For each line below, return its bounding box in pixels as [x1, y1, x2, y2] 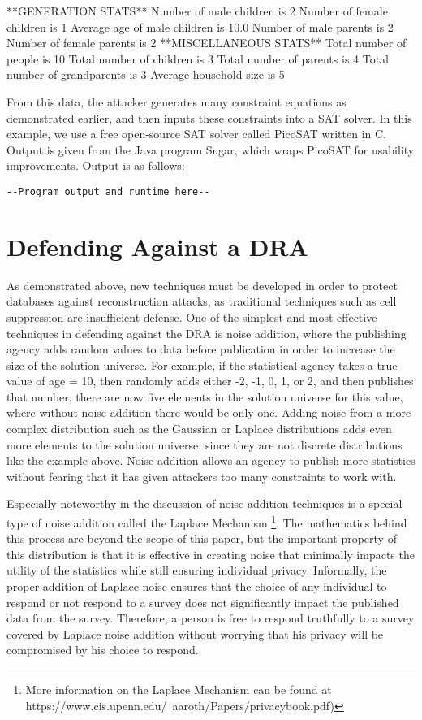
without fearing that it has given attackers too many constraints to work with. [6, 467, 397, 484]
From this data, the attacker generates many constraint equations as [6, 93, 347, 110]
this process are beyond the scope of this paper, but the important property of [6, 530, 397, 547]
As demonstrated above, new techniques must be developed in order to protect [6, 276, 398, 293]
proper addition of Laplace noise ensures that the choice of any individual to [6, 578, 387, 595]
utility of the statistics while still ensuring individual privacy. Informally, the [6, 562, 387, 579]
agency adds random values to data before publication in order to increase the [6, 340, 395, 358]
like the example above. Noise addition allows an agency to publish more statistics [6, 452, 416, 469]
